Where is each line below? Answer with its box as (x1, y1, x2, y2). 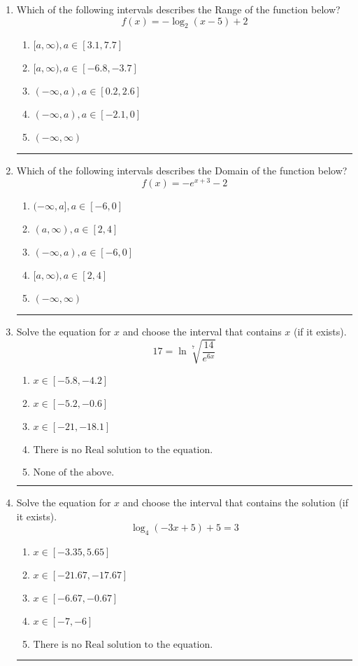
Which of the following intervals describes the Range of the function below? (16, 2, 341, 16)
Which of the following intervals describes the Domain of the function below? (16, 163, 348, 178)
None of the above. (33, 468, 115, 478)
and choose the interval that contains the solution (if (122, 495, 349, 510)
